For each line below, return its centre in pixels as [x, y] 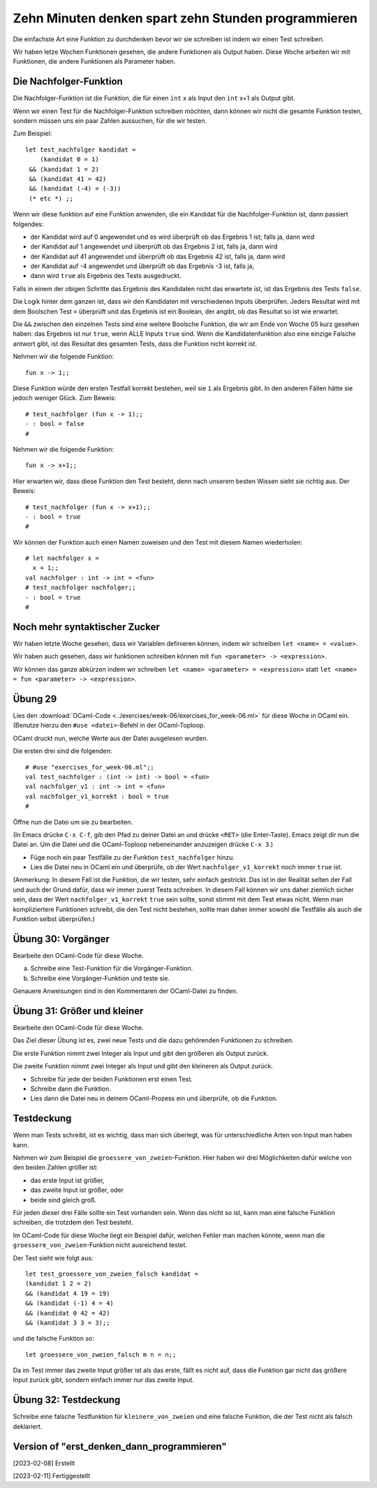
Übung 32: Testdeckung [67, 1400]
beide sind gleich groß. [64, 1200]
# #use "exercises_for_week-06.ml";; [90, 767]
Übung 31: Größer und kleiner [78, 1011]
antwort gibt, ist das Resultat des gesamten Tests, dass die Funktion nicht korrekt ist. [135, 344]
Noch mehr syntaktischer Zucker [86, 627]
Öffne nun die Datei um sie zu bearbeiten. [73, 822]
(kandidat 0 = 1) [69, 160]
